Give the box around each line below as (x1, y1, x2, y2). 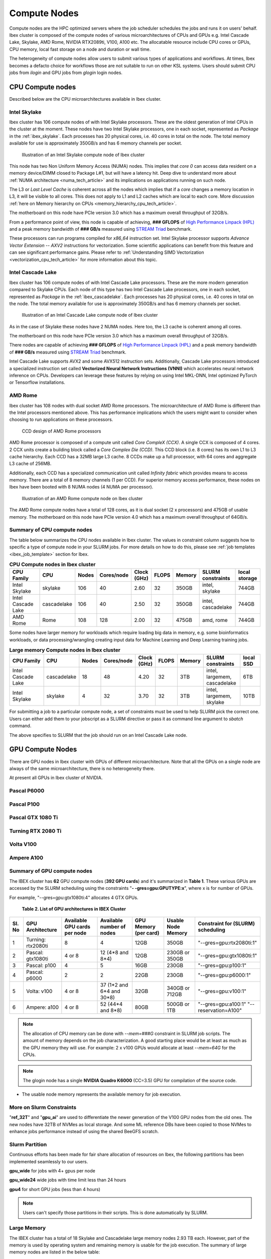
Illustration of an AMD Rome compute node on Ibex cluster (22, 495, 143, 501)
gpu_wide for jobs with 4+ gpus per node (9, 1167, 95, 1173)
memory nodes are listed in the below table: (9, 1249, 100, 1255)
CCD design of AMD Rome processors (22, 428, 101, 434)
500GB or (166, 1001, 190, 1008)
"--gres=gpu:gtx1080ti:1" (198, 952, 257, 959)
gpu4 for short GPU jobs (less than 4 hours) (9, 1186, 100, 1192)
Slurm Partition (9, 1141, 47, 1148)
